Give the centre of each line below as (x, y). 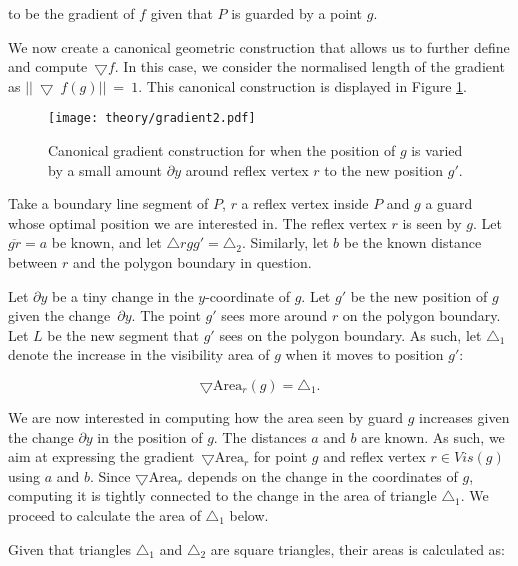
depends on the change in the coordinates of (322, 475)
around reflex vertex (247, 169)
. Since (110, 475)
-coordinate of (247, 295)
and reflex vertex (374, 456)
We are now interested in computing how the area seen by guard (206, 416)
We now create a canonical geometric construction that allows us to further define (259, 46)
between (33, 262)
